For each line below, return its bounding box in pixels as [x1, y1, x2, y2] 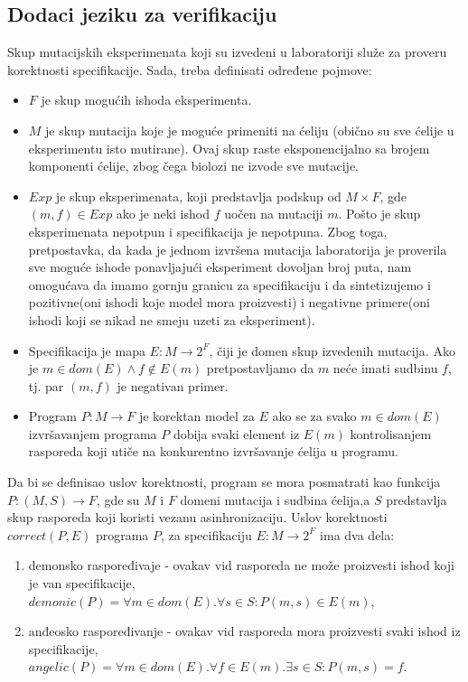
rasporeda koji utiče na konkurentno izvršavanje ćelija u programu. [28, 442, 398, 461]
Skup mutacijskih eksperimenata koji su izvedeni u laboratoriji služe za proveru [7, 42, 447, 61]
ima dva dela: [320, 525, 395, 544]
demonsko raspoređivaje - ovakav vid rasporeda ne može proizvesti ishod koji [28, 556, 454, 575]
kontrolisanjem [350, 424, 432, 443]
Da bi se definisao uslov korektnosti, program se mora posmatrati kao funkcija [7, 472, 441, 491]
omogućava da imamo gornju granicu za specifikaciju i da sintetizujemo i [28, 275, 431, 294]
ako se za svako [272, 406, 357, 425]
